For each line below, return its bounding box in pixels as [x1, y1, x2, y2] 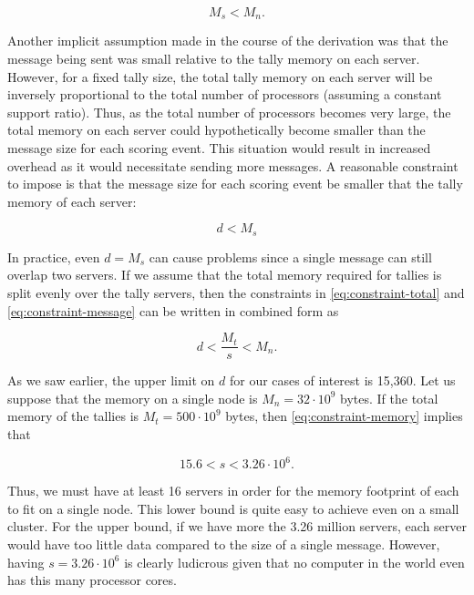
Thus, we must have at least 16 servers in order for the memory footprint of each [7, 481, 459, 500]
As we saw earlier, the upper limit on [7, 371, 215, 390]
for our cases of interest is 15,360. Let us [229, 371, 456, 390]
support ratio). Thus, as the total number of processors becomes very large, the [7, 102, 451, 121]
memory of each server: [7, 191, 137, 210]
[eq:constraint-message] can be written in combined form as [7, 301, 339, 320]
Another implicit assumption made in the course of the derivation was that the [7, 31, 448, 50]
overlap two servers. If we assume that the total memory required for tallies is [7, 265, 442, 284]
